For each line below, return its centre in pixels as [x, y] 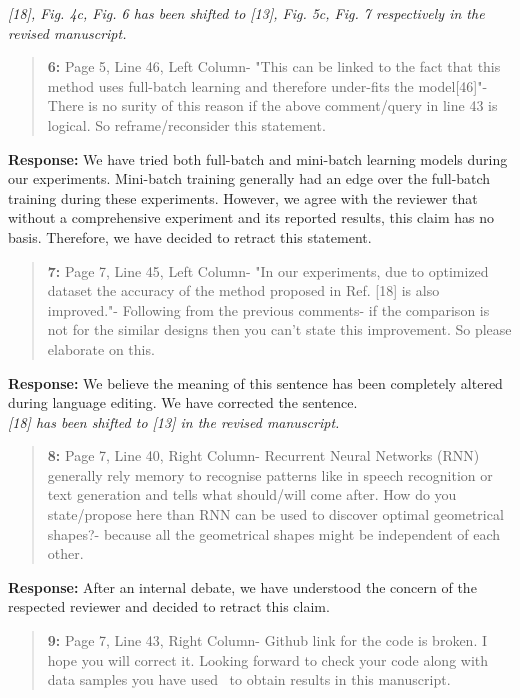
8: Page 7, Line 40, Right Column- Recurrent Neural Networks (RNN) [263, 455]
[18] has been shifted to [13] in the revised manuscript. [174, 421]
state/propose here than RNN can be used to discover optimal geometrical [275, 514]
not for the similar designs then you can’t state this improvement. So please [279, 329]
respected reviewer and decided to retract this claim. [169, 606]
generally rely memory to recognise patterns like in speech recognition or [270, 474]
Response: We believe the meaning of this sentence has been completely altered [255, 382]
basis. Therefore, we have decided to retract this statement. [190, 236]
